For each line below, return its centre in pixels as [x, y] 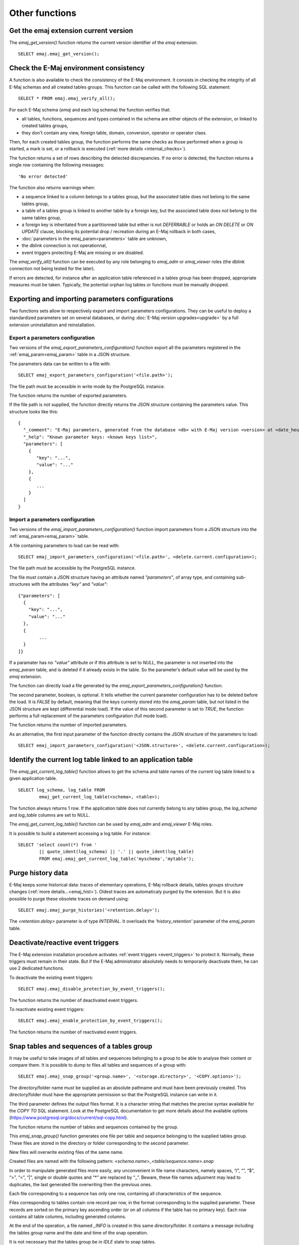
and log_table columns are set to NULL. [50, 815]
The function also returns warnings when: [52, 188]
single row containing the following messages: [57, 165]
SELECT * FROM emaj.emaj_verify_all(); [67, 99]
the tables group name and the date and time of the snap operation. [79, 1233]
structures [20, 584]
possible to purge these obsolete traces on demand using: [69, 898]
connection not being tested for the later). [52, 268]
